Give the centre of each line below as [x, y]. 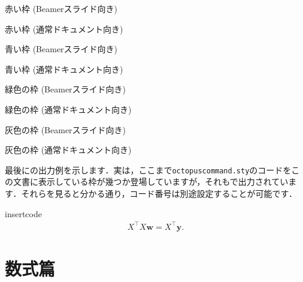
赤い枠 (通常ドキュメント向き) [64, 28]
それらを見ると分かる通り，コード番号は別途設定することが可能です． [159, 193]
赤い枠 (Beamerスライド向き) [61, 8]
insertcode [23, 213]
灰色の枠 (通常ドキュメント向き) [68, 150]
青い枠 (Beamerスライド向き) [61, 49]
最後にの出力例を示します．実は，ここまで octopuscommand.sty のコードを [148, 169]
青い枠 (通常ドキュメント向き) [64, 69]
